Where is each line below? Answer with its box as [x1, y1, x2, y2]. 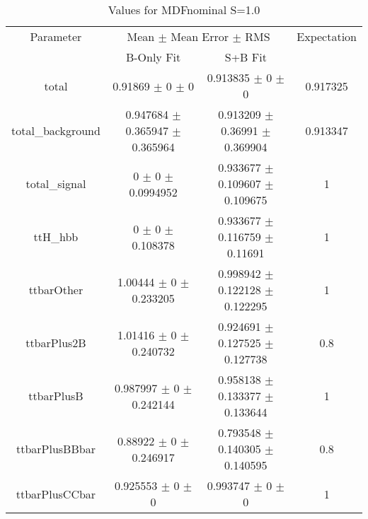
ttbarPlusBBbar [16, 441, 96, 457]
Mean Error [171, 28, 229, 45]
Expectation [297, 28, 357, 45]
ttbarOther [28, 281, 84, 298]
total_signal [25, 175, 86, 192]
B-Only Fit [125, 49, 181, 65]
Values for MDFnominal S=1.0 [108, 1, 260, 18]
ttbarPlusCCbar [16, 485, 96, 502]
